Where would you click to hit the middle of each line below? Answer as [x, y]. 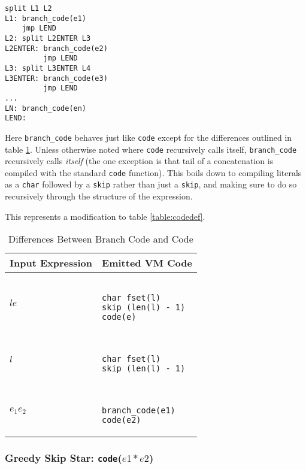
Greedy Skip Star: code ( [63, 458]
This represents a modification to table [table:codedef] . [105, 216]
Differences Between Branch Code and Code [101, 239]
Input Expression [51, 263]
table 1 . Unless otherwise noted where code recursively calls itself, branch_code [151, 149]
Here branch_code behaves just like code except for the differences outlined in [149, 137]
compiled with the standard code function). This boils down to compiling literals [153, 172]
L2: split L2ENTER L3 [48, 38]
